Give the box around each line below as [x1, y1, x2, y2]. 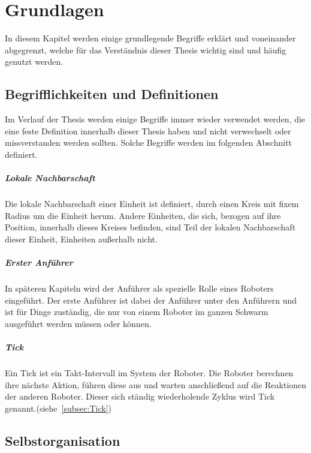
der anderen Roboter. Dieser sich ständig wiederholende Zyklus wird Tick [5, 390, 275, 403]
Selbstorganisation [5, 431, 120, 449]
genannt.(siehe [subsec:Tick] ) [5, 401, 111, 414]
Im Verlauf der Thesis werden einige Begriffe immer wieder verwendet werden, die [5, 113, 306, 125]
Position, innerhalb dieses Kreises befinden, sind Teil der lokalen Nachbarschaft [5, 221, 296, 233]
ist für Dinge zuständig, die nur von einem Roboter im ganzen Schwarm [5, 305, 268, 318]
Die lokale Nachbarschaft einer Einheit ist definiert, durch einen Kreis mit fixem [5, 197, 299, 210]
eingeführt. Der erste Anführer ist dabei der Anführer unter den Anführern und [5, 293, 297, 306]
